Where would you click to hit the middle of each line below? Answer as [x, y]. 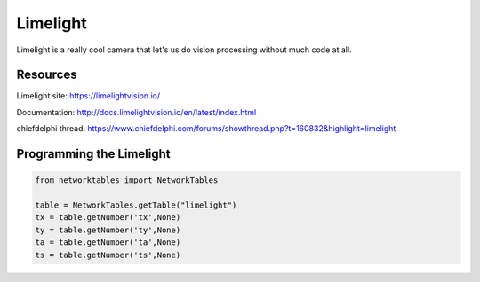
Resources [47, 75]
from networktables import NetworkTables [127, 180]
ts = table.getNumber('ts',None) [108, 255]
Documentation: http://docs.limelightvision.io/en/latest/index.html [136, 112]
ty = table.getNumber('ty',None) [108, 230]
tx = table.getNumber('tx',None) [108, 218]
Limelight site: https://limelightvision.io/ [88, 96]
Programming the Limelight [93, 154]
